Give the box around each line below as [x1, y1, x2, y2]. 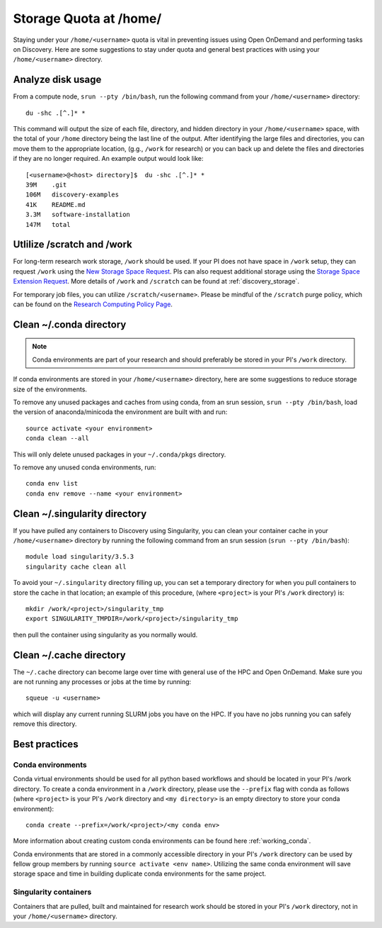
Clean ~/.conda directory [13, 318, 127, 330]
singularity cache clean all [25, 562, 127, 571]
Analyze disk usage [13, 74, 102, 86]
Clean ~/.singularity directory [13, 508, 147, 520]
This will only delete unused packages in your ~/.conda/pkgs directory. [13, 450, 226, 459]
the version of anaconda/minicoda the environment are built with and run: [13, 408, 228, 416]
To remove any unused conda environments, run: [13, 463, 156, 471]
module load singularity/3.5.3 [25, 553, 134, 561]
